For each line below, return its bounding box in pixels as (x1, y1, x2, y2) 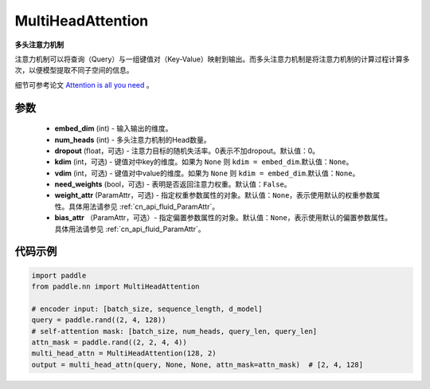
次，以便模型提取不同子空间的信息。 (14, 65, 134, 75)
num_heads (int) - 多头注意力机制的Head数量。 (54, 135, 211, 144)
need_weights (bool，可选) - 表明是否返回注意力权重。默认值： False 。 (54, 179, 291, 189)
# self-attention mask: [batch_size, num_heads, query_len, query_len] (31, 327, 318, 336)
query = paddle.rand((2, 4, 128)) (31, 316, 166, 324)
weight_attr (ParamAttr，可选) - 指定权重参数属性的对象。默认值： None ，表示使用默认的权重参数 (54, 191, 373, 200)
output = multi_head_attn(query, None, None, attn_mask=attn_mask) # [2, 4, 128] (31, 360, 364, 369)
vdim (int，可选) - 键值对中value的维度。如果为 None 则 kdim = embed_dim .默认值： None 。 (54, 168, 360, 178)
